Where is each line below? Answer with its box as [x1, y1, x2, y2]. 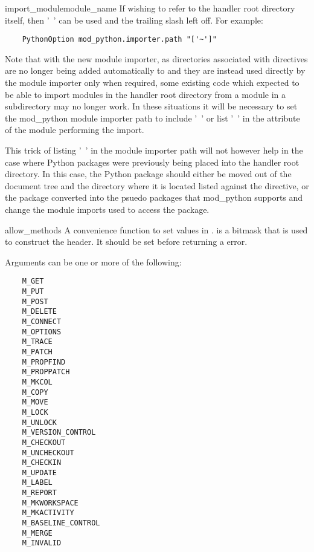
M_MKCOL [22, 377, 53, 386]
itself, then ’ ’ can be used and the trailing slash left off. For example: [5, 13, 263, 26]
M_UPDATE [22, 468, 57, 477]
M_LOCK [22, 408, 48, 417]
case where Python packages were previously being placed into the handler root [5, 155, 300, 168]
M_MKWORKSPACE [22, 498, 78, 507]
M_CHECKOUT [22, 438, 66, 447]
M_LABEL [22, 478, 53, 487]
